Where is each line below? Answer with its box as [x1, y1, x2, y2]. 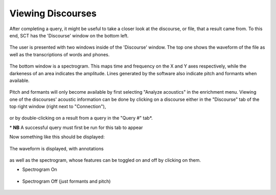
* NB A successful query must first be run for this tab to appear [9, 124, 143, 131]
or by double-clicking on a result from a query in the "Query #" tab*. [9, 115, 153, 121]
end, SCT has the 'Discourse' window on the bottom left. [9, 32, 129, 38]
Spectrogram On [22, 166, 57, 172]
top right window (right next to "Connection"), [9, 103, 106, 110]
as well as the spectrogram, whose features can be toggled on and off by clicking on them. [9, 157, 201, 163]
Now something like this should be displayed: [9, 134, 105, 140]
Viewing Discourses [9, 8, 97, 19]
